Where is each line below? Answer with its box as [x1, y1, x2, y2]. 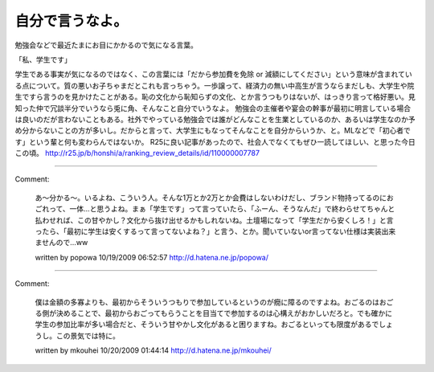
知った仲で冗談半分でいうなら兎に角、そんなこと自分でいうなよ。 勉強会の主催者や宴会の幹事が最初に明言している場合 [14, 103, 411, 112]
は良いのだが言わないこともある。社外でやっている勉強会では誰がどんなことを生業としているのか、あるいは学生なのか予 [14, 114, 416, 124]
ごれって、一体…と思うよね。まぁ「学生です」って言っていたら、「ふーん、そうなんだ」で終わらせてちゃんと [35, 204, 395, 214]
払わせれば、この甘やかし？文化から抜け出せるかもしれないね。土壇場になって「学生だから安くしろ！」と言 [35, 215, 394, 225]
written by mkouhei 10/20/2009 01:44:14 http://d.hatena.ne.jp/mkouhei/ [35, 345, 272, 355]
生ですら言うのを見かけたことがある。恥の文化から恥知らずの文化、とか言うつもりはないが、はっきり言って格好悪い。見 [14, 92, 416, 102]
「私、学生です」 [14, 55, 72, 64]
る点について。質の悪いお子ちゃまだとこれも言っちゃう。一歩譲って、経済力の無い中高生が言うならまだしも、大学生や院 [14, 80, 415, 90]
